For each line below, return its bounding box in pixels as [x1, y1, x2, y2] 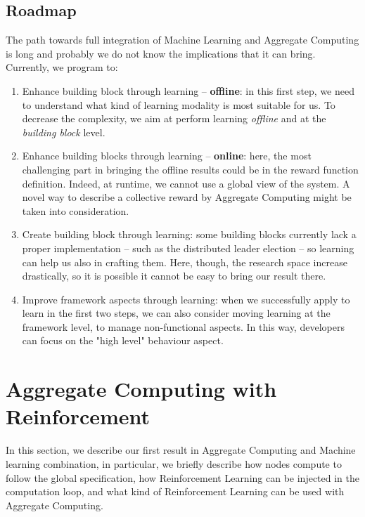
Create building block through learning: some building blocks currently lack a [22, 227, 357, 242]
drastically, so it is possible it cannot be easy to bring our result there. [22, 268, 326, 283]
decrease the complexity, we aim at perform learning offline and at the [22, 111, 326, 126]
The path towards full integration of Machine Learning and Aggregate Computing [6, 32, 359, 47]
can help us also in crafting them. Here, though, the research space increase [22, 254, 347, 269]
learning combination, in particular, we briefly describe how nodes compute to [6, 456, 342, 471]
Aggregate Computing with [6, 374, 277, 403]
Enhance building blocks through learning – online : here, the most [22, 148, 312, 163]
